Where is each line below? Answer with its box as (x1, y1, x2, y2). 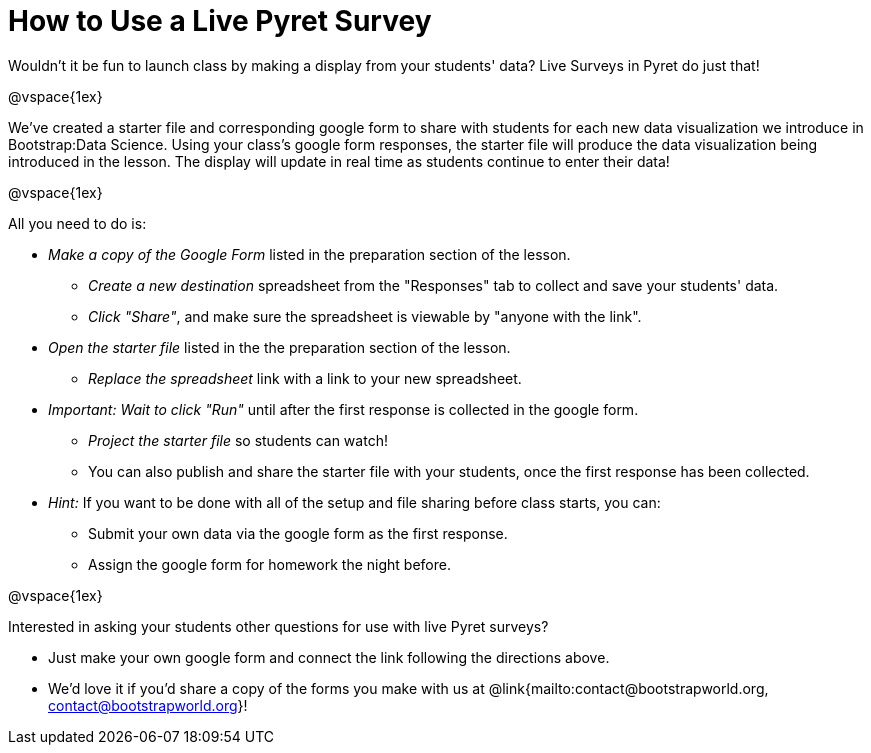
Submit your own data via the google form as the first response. (88, 524, 508, 542)
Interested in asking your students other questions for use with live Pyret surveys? (8, 617, 549, 635)
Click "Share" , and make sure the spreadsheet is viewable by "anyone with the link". (88, 307, 642, 325)
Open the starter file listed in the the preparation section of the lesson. (48, 338, 511, 356)
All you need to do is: (8, 214, 147, 232)
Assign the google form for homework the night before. (88, 555, 451, 573)
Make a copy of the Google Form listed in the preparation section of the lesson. (48, 245, 571, 263)
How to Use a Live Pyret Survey (8, 4, 432, 38)
